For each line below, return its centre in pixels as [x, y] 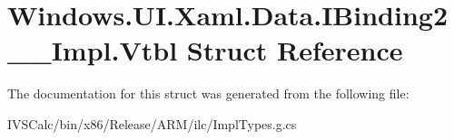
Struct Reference [295, 50]
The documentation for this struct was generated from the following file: [208, 93]
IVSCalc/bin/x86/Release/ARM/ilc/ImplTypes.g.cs [152, 123]
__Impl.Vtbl [93, 50]
